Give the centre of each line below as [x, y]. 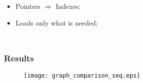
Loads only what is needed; [57, 22]
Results [19, 58]
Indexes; [68, 6]
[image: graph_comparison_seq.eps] [82, 76]
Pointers [28, 6]
